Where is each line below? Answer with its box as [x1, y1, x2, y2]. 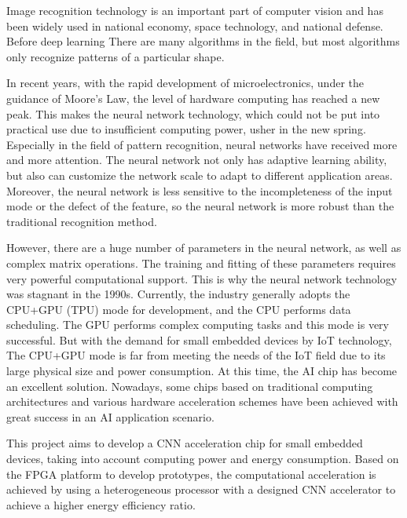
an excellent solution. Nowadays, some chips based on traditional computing [6, 378, 373, 394]
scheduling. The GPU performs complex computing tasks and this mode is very [6, 316, 389, 333]
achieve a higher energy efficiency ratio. [6, 496, 196, 513]
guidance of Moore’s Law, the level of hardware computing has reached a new [6, 89, 380, 106]
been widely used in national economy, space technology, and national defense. [6, 17, 383, 34]
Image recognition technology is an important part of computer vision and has [6, 2, 383, 18]
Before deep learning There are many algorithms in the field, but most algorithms [6, 33, 400, 49]
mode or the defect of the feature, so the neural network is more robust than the [6, 198, 394, 214]
